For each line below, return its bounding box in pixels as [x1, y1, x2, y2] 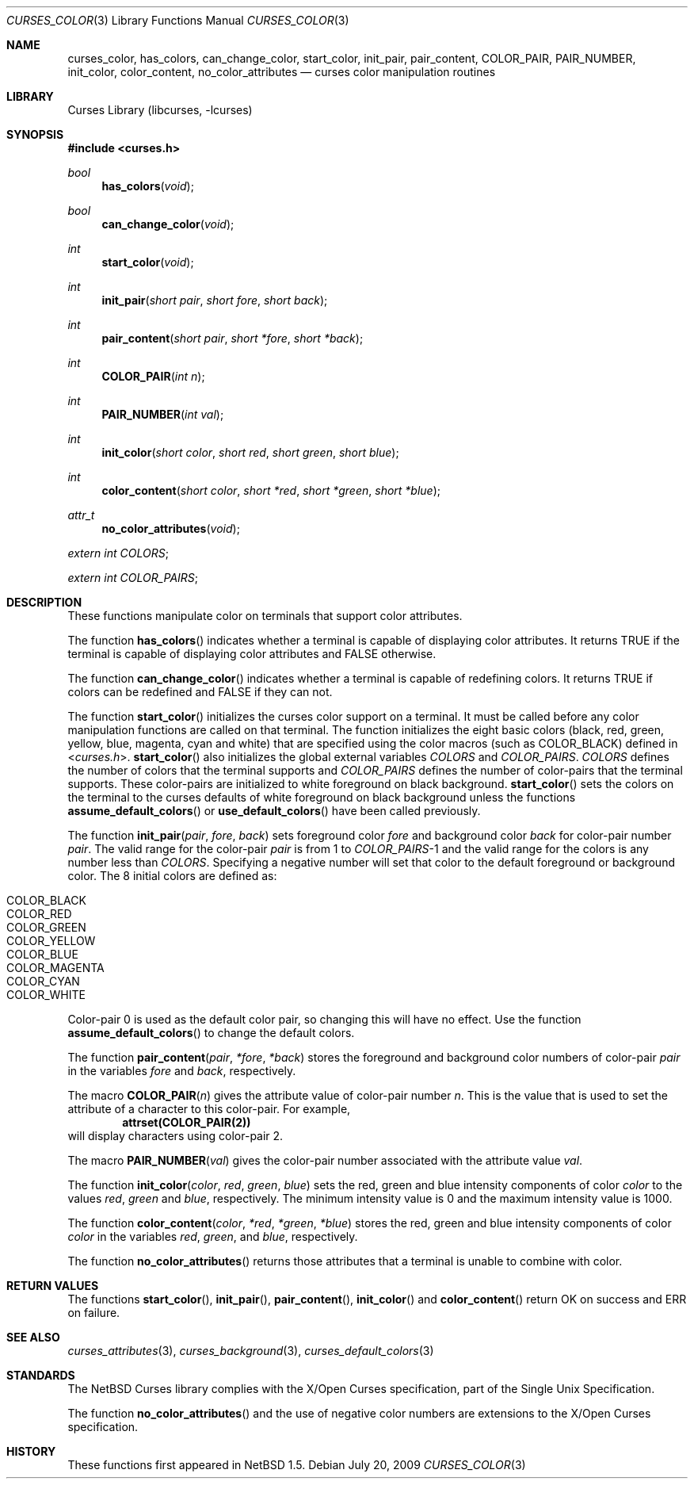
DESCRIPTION [6, 595, 82, 609]
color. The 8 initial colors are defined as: [67, 869, 277, 882]
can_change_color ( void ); [101, 217, 235, 231]
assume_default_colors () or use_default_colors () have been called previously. [67, 804, 481, 817]
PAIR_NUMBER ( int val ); [101, 408, 224, 421]
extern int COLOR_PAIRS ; [67, 571, 199, 584]
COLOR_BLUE [6, 947, 78, 961]
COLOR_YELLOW [6, 934, 96, 947]
